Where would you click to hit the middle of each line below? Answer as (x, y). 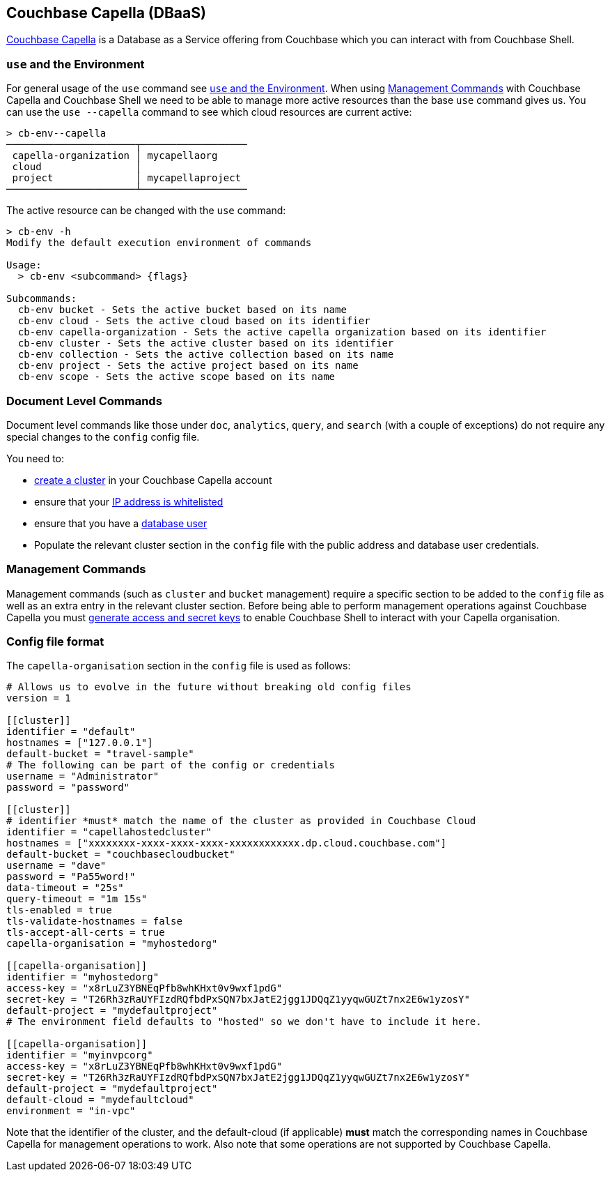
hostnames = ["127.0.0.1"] (80, 743)
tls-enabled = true (59, 910)
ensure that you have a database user (121, 523)
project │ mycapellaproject (127, 178)
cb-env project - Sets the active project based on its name (188, 366)
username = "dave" (56, 866)
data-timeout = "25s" (65, 888)
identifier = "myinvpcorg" (80, 1055)
